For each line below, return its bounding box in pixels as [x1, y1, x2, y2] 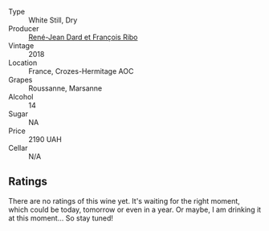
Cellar [8, 144, 28, 152]
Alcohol [8, 92, 34, 101]
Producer [8, 24, 39, 33]
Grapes [8, 75, 33, 84]
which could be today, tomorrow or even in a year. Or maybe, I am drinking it [8, 205, 262, 214]
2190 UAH [28, 135, 62, 144]
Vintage [8, 41, 35, 51]
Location [8, 58, 38, 67]
